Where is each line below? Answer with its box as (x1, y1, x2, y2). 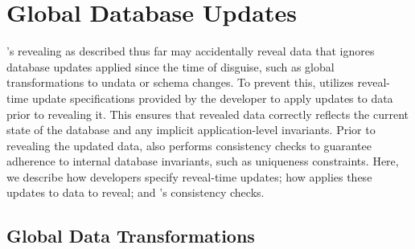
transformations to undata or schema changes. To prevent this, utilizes (6, 74, 354, 91)
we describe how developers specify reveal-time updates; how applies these (6, 168, 372, 185)
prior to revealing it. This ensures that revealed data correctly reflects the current (6, 105, 409, 122)
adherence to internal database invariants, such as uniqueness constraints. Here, (6, 153, 399, 169)
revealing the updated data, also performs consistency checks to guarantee (6, 137, 372, 153)
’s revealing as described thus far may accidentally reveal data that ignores (6, 43, 375, 59)
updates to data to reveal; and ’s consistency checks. (6, 184, 265, 201)
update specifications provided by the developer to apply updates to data (31, 89, 393, 106)
